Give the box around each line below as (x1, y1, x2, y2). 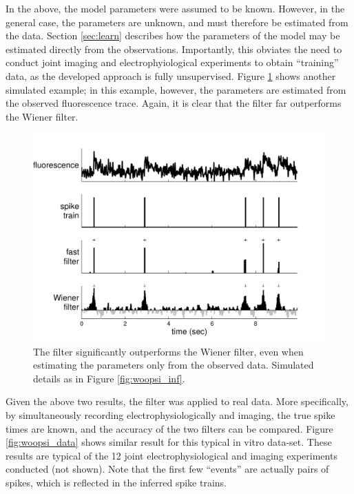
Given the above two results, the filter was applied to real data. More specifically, (6, 394, 348, 409)
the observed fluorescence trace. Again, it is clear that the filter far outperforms (6, 96, 342, 110)
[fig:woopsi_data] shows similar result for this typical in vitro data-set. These (6, 435, 332, 449)
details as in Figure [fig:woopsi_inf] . (33, 371, 185, 385)
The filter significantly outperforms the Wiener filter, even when (33, 344, 304, 358)
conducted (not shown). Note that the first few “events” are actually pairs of (6, 462, 329, 476)
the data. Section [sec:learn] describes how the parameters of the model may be (6, 28, 340, 43)
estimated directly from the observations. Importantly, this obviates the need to (6, 41, 342, 56)
